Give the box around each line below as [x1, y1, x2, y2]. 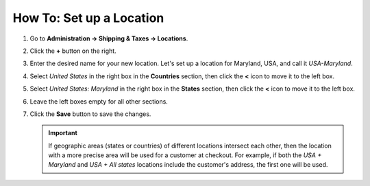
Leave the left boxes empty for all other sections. [29, 97, 168, 106]
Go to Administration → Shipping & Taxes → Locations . [29, 34, 188, 43]
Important [48, 129, 78, 137]
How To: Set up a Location [12, 10, 164, 25]
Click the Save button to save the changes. [29, 110, 151, 118]
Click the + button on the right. [29, 47, 116, 55]
